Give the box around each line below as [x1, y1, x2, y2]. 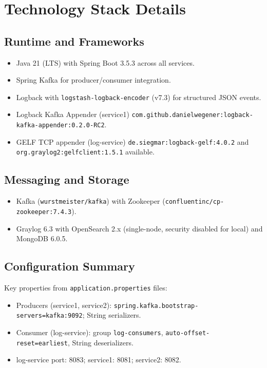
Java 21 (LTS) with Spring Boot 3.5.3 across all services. [16, 57, 195, 68]
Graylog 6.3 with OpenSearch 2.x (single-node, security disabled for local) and [16, 223, 263, 234]
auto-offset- [165, 329, 210, 337]
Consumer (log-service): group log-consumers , [16, 326, 163, 337]
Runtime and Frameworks [4, 33, 144, 49]
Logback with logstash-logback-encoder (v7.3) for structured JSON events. [16, 91, 261, 102]
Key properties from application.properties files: [4, 282, 167, 293]
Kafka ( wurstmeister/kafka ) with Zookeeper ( [16, 196, 165, 206]
